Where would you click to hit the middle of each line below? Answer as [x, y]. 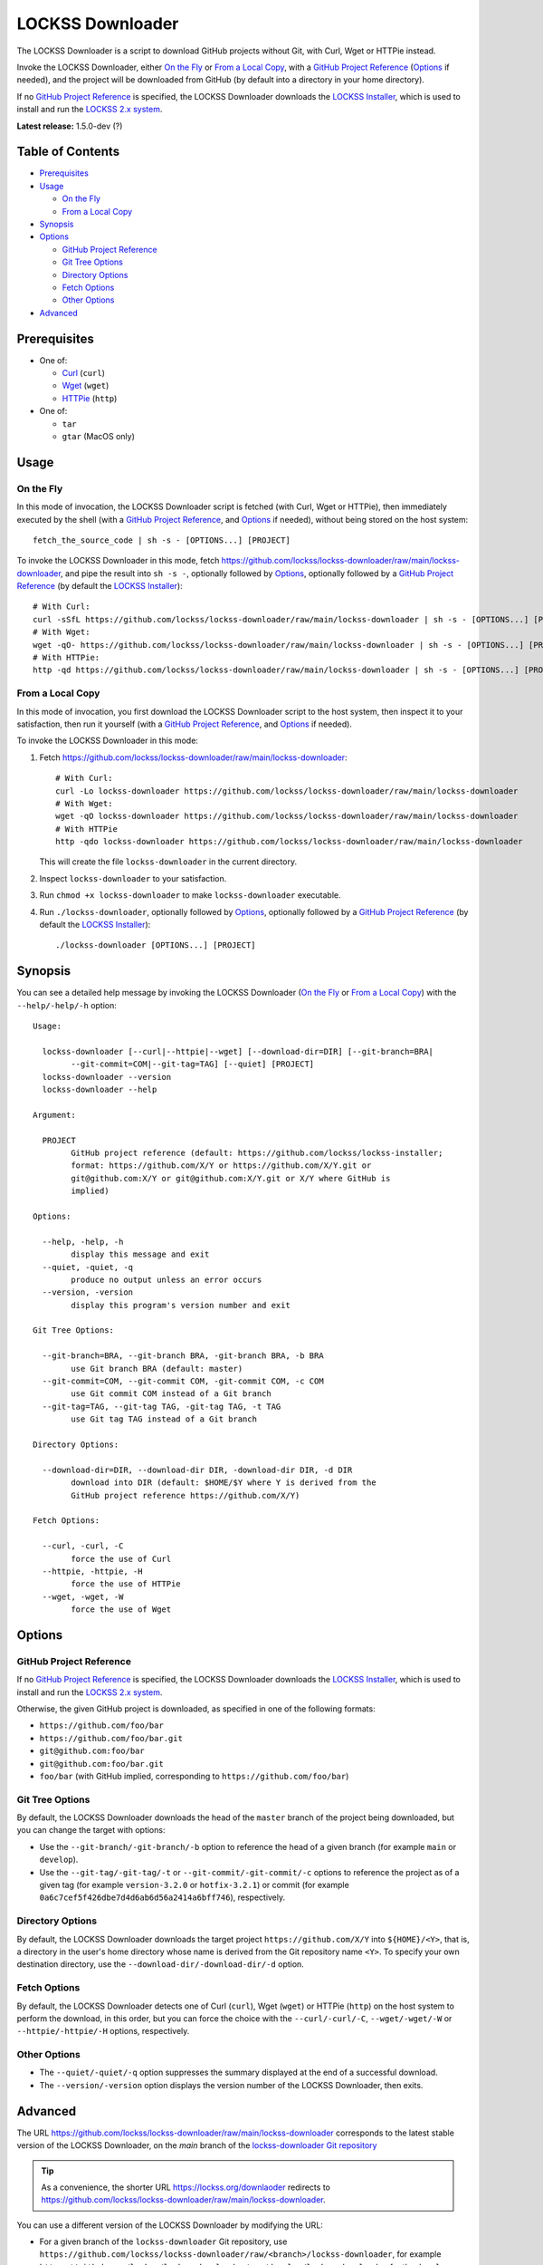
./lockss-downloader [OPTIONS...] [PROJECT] [156, 945]
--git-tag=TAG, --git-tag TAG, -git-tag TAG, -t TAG [162, 1406]
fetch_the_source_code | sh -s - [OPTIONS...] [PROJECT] [162, 540]
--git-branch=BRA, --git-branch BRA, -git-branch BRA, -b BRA [183, 1356]
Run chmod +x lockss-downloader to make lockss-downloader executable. [190, 895]
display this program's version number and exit [181, 1305]
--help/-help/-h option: [67, 1005]
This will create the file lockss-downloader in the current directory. [168, 862]
